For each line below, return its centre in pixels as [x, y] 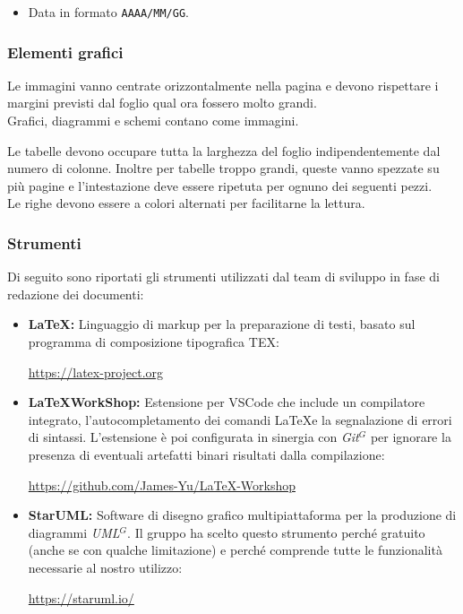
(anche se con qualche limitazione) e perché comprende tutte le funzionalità [235, 550]
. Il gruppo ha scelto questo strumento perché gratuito [276, 532]
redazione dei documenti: [76, 294]
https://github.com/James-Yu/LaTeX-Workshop [162, 484]
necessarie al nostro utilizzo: [105, 567]
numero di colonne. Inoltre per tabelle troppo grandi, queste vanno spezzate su [223, 168]
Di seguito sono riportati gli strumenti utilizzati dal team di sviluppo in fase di [223, 277]
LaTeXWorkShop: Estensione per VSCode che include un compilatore [227, 402]
